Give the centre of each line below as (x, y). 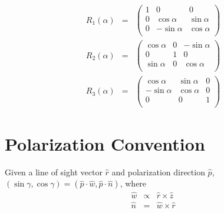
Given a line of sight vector (54, 172)
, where (133, 183)
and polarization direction (158, 172)
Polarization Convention (105, 143)
